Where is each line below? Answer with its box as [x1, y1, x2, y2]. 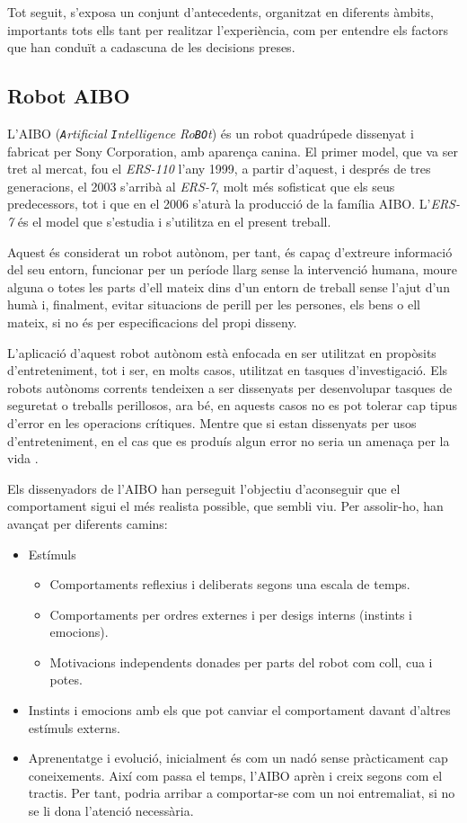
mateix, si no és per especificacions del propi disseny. [7, 312, 297, 331]
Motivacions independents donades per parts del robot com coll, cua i [49, 652, 433, 671]
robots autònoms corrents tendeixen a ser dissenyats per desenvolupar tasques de [7, 378, 453, 397]
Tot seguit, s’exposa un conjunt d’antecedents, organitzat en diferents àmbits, [7, 3, 434, 21]
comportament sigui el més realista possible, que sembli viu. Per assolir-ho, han [7, 496, 444, 515]
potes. [49, 670, 83, 689]
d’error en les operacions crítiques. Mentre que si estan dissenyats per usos [7, 413, 417, 432]
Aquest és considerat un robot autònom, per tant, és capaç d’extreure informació [7, 242, 453, 261]
